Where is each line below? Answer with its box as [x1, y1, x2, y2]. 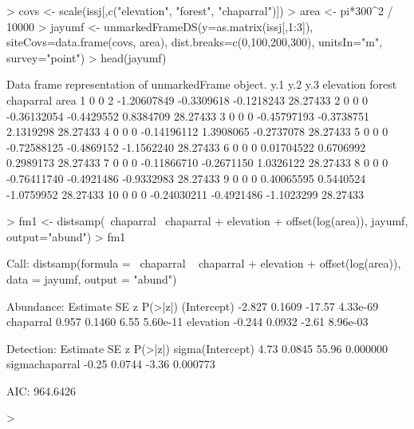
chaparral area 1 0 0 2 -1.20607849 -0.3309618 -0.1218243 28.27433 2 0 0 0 [6, 91, 369, 108]
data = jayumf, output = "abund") [6, 270, 177, 287]
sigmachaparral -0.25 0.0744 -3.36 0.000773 [6, 356, 215, 372]
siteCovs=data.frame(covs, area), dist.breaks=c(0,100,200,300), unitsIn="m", [6, 34, 383, 50]
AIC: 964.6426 [6, 382, 77, 399]
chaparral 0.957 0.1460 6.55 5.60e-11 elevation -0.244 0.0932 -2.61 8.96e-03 [6, 313, 369, 330]
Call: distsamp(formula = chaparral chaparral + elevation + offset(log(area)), [6, 255, 401, 272]
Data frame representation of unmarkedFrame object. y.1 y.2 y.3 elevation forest [6, 76, 397, 93]
